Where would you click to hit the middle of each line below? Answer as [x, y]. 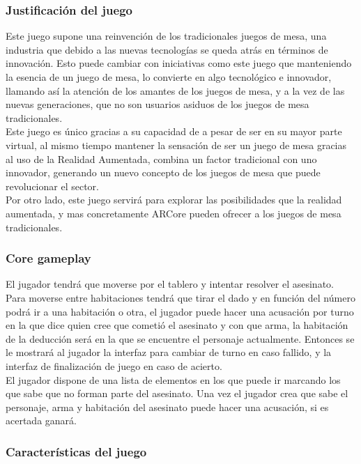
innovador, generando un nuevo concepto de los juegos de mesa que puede [163, 172]
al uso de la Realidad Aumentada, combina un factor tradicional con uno [161, 158]
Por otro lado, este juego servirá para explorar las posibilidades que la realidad [174, 200]
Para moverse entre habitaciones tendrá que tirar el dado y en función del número [180, 297]
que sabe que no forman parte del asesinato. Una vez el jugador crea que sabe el [177, 393]
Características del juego [76, 451]
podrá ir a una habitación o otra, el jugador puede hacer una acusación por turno [180, 311]
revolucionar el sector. [52, 186]
